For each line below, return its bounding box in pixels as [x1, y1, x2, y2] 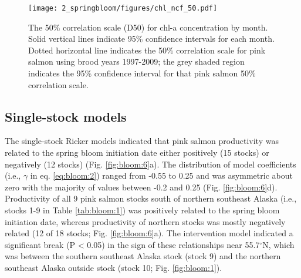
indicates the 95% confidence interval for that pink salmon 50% [28, 67, 256, 79]
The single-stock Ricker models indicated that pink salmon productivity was [5, 135, 279, 147]
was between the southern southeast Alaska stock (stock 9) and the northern [5, 250, 281, 262]
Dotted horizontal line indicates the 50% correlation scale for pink [28, 43, 266, 56]
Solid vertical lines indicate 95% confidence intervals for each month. [28, 32, 275, 45]
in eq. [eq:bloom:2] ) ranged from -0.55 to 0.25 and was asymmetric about [30, 169, 293, 182]
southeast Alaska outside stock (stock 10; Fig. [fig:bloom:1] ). [5, 261, 222, 273]
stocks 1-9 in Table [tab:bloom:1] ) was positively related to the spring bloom [5, 203, 280, 216]
